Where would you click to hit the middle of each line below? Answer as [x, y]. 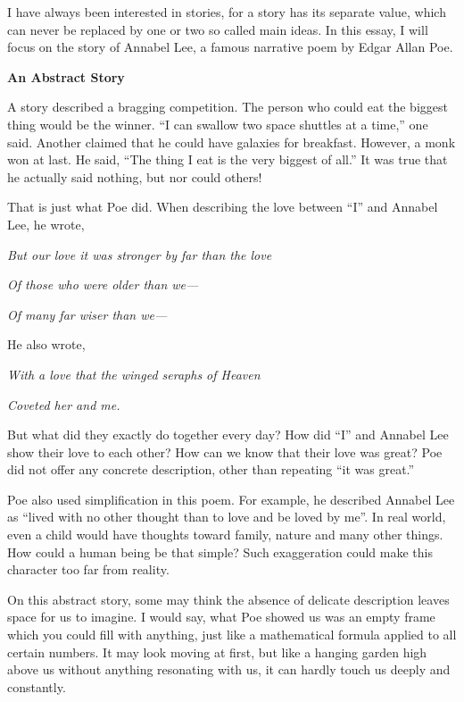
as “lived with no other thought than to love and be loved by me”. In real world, [227, 517]
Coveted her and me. [64, 404]
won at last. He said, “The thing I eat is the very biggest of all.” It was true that [228, 159]
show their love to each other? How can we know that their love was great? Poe [225, 451]
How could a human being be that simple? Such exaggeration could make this [220, 552]
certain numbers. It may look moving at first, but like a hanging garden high [217, 652]
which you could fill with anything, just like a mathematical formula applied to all [232, 635]
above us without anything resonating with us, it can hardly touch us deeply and [229, 669]
